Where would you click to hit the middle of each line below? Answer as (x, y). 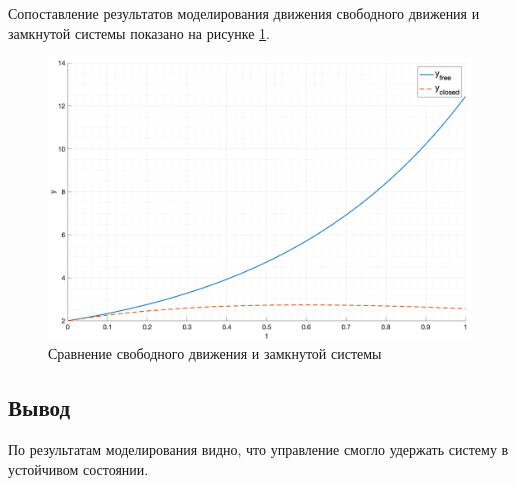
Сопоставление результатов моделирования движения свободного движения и (244, 13)
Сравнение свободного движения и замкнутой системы (215, 353)
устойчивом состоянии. (78, 468)
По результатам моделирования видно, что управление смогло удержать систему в (258, 448)
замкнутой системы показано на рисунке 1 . (139, 32)
